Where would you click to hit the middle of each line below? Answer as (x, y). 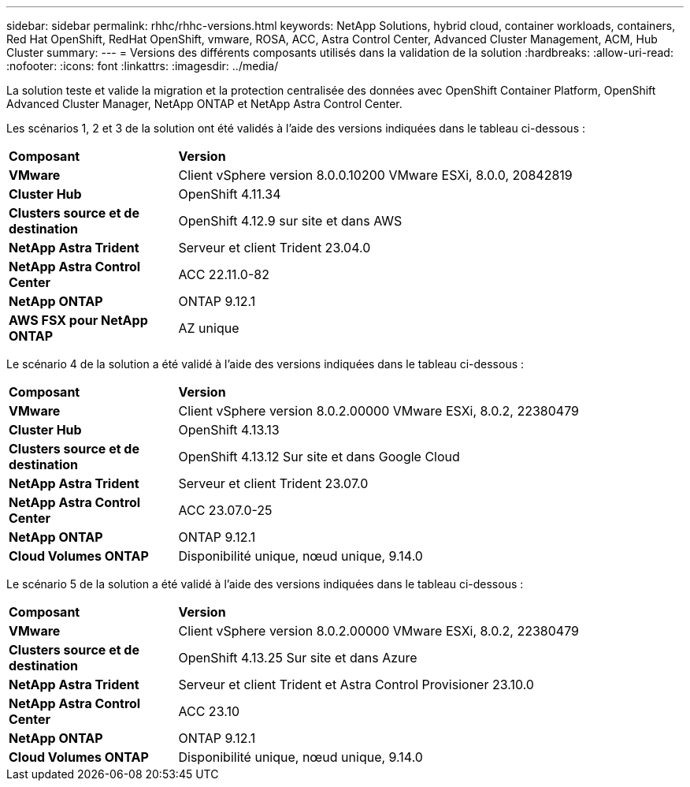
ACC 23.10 (209, 711)
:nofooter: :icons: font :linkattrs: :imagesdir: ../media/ (143, 66)
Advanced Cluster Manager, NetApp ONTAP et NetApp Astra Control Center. (204, 104)
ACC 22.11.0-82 (224, 274)
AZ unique (209, 328)
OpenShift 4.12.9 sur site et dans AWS (290, 221)
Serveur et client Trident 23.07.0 (273, 483)
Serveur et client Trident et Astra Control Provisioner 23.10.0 (356, 684)
